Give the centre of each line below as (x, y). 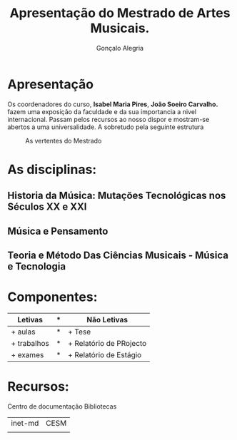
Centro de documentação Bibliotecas (62, 406)
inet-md (25, 423)
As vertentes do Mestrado (64, 140)
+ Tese (79, 332)
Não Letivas (107, 319)
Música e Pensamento (58, 231)
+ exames (27, 354)
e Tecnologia (37, 266)
